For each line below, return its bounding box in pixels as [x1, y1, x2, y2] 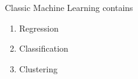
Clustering [19, 62, 57, 75]
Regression [19, 21, 59, 34]
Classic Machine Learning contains [5, 1, 133, 13]
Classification [19, 42, 68, 55]
